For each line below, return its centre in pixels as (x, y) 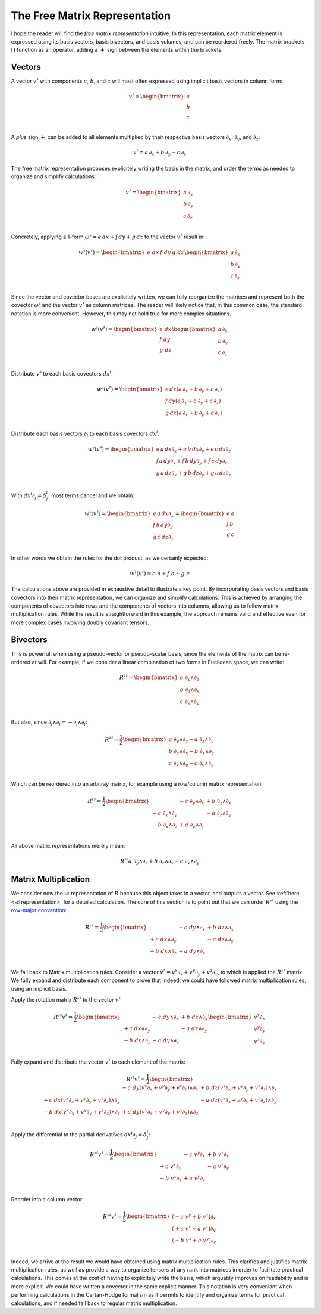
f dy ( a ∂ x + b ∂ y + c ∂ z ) (193, 401)
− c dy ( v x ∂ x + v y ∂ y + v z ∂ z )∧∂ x (160, 1088)
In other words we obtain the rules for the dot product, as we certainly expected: (110, 558)
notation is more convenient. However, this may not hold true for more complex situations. (121, 314)
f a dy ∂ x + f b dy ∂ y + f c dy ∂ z (192, 462)
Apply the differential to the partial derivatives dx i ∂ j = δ (79, 1135)
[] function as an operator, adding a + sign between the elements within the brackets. (117, 50)
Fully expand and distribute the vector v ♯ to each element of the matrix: (98, 1062)
